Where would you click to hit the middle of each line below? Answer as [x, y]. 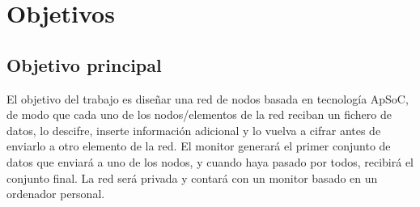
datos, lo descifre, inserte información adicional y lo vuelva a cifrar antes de [194, 130]
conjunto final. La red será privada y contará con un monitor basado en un [192, 177]
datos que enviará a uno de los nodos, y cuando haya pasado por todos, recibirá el [210, 161]
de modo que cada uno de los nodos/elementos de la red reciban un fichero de [199, 114]
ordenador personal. [56, 194]
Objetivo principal [84, 64]
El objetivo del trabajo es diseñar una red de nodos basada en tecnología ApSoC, [208, 98]
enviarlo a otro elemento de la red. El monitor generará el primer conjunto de [199, 146]
